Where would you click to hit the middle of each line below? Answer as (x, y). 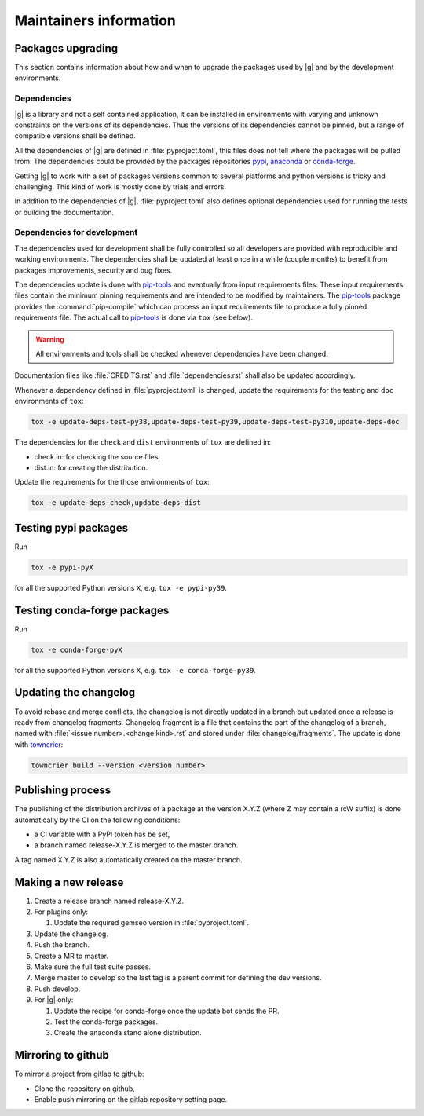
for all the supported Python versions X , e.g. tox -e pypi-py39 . (121, 587)
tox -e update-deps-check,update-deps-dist (116, 503)
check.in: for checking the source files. (97, 456)
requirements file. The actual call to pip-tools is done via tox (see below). (133, 317)
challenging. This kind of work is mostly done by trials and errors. (121, 187)
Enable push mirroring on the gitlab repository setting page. (131, 1100)
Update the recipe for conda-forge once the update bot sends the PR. (166, 1011)
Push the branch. (62, 945)
